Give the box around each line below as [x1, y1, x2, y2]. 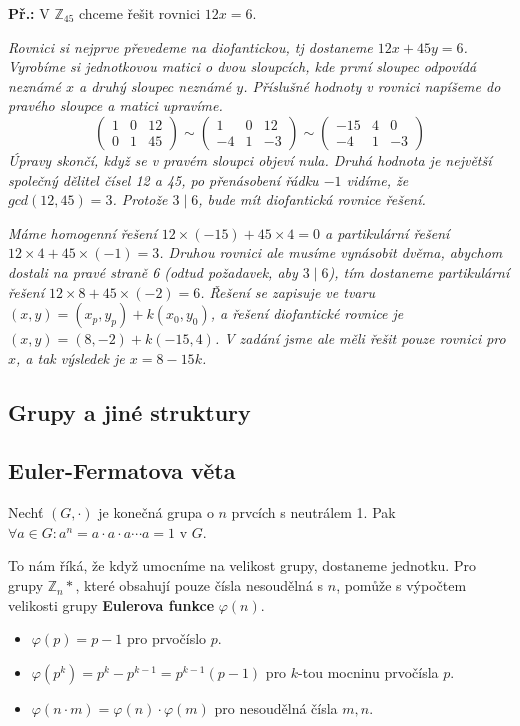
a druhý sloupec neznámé [78, 75, 232, 96]
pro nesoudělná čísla [214, 697, 338, 718]
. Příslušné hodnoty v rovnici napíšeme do [243, 75, 501, 96]
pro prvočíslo [126, 628, 207, 649]
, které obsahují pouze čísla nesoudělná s [75, 575, 324, 596]
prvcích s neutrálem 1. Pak [231, 502, 396, 523]
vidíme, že [346, 169, 409, 190]
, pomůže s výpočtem [336, 575, 467, 596]
